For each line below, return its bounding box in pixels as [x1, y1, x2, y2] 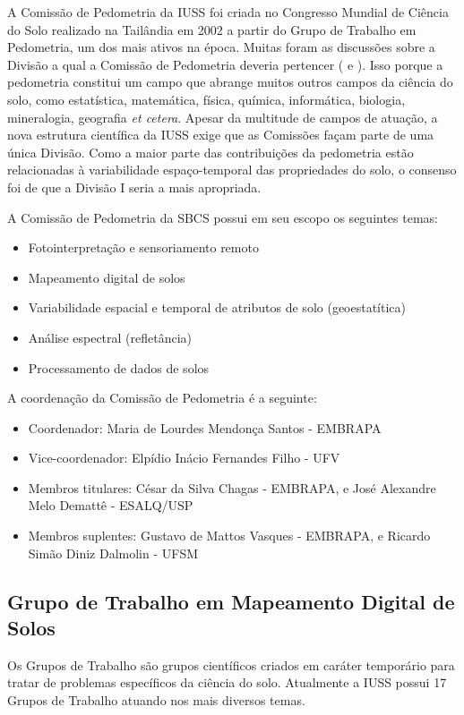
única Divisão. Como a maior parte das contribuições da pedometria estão [7, 142, 414, 161]
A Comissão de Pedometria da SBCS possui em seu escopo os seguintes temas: [7, 208, 438, 226]
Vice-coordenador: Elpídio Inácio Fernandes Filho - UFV [28, 448, 340, 467]
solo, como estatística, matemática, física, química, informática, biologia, [7, 89, 406, 108]
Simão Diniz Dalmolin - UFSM [28, 543, 199, 562]
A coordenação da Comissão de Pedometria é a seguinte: [7, 388, 317, 407]
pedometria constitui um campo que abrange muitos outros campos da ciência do [7, 72, 453, 91]
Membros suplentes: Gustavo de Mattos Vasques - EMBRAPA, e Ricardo [28, 526, 431, 545]
